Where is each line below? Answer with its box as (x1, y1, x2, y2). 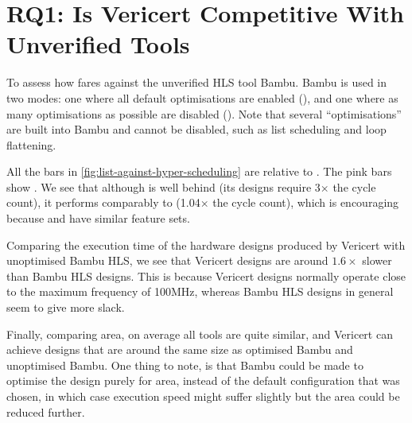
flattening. (6, 136, 56, 153)
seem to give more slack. (6, 299, 125, 316)
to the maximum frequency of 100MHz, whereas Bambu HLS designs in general (6, 283, 394, 300)
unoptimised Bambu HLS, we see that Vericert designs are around (6, 252, 328, 269)
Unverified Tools (6, 28, 190, 60)
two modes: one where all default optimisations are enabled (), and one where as (6, 89, 398, 106)
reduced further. (6, 403, 85, 420)
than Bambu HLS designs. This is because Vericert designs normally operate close (6, 267, 406, 284)
